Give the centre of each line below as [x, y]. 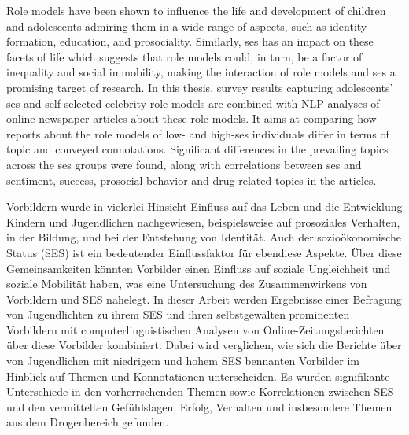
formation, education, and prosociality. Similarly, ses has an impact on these [190, 41]
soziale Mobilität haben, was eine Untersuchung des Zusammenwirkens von [187, 284]
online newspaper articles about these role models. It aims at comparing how [192, 118]
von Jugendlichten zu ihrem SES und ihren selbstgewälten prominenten [178, 314]
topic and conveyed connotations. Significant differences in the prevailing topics [197, 149]
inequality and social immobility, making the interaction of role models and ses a [201, 72]
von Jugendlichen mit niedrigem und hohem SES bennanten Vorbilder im [183, 361]
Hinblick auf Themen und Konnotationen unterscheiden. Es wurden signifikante [198, 376]
